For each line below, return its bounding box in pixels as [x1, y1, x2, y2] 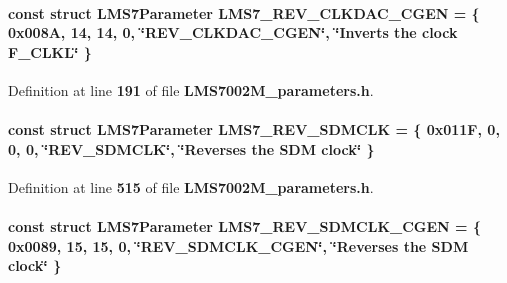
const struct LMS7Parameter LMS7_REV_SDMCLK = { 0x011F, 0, [8, 119, 500, 140]
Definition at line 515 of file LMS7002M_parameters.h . [8, 176, 374, 197]
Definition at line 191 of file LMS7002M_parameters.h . [8, 79, 374, 100]
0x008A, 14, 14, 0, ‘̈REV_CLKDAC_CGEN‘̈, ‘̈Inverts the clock [8, 22, 458, 43]
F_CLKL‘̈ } [8, 41, 92, 62]
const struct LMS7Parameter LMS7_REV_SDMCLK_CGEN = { [8, 216, 481, 237]
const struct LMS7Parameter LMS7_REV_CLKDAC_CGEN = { [8, 2, 480, 23]
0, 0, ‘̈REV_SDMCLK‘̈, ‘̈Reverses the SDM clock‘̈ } [8, 138, 375, 159]
